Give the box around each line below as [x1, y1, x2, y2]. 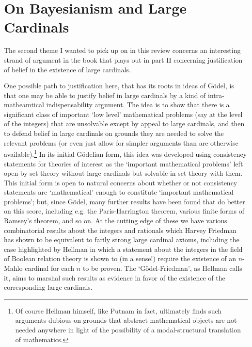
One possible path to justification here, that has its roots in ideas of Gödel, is [4, 81, 234, 91]
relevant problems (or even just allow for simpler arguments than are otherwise [4, 137, 238, 148]
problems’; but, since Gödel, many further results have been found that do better [4, 196, 245, 206]
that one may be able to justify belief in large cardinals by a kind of [4, 90, 206, 100]
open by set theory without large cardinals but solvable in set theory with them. [4, 168, 243, 178]
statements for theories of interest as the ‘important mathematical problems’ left [4, 158, 243, 168]
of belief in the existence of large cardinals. [4, 64, 131, 74]
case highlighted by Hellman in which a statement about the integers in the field [4, 244, 243, 254]
